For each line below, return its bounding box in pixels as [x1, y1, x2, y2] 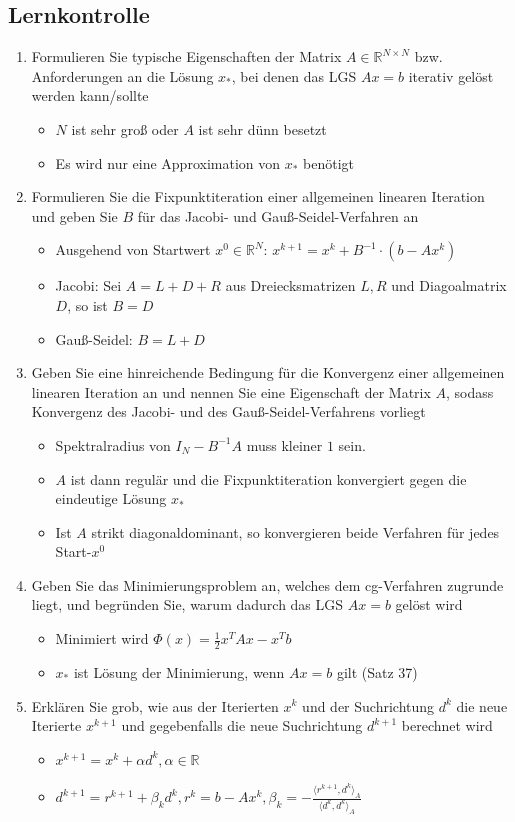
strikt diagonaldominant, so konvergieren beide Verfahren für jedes [91, 521, 500, 542]
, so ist [67, 294, 108, 315]
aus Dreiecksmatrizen [225, 275, 356, 296]
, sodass [446, 381, 494, 402]
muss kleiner [246, 434, 323, 455]
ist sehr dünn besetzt [198, 118, 327, 139]
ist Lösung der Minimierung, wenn [73, 661, 285, 682]
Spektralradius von [55, 434, 171, 455]
